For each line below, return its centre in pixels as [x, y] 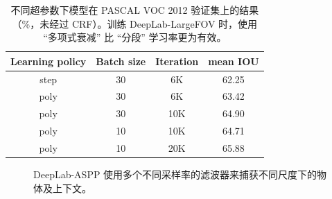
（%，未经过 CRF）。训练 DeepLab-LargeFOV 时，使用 [135, 23]
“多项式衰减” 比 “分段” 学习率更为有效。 [135, 37]
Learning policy [49, 61]
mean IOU [234, 61]
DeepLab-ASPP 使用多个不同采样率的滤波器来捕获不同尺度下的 [175, 174]
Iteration [177, 61]
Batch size [121, 61]
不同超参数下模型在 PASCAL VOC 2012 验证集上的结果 [135, 10]
